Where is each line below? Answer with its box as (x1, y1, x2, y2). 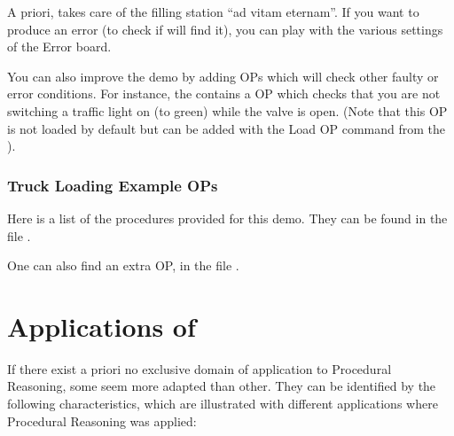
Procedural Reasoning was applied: (7, 411, 197, 430)
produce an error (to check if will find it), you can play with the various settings (7, 19, 443, 38)
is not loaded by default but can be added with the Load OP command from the (7, 119, 446, 137)
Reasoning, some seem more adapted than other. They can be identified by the (7, 377, 436, 395)
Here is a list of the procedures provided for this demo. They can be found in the (7, 208, 448, 227)
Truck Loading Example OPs (7, 174, 218, 196)
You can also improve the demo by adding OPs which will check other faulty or (7, 66, 439, 85)
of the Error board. (7, 37, 112, 56)
